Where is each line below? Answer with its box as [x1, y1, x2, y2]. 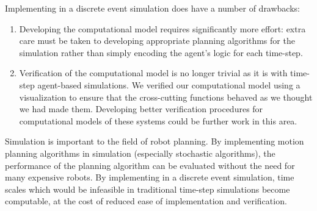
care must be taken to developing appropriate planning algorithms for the [19, 34, 295, 47]
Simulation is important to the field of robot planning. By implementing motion [5, 135, 304, 148]
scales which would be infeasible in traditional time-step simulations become [5, 182, 290, 195]
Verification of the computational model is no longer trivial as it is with [19, 66, 288, 79]
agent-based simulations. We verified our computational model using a [37, 78, 301, 91]
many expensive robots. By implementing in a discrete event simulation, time [5, 171, 294, 184]
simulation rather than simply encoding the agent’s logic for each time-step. [19, 46, 303, 59]
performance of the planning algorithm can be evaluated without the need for [5, 159, 295, 171]
